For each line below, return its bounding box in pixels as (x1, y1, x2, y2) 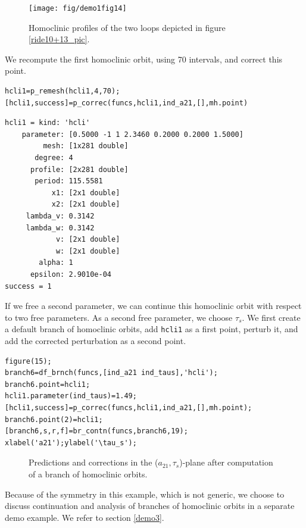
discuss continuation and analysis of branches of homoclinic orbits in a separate (5, 499, 295, 512)
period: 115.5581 (35, 177, 103, 186)
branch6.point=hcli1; (5, 380, 90, 389)
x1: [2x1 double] (51, 188, 120, 197)
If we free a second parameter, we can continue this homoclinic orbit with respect (5, 299, 302, 312)
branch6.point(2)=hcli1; (5, 415, 103, 424)
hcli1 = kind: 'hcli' (5, 118, 90, 127)
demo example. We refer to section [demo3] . (5, 511, 164, 523)
